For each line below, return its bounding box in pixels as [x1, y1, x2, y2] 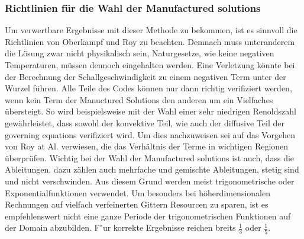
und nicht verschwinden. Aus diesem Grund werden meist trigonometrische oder [5, 174, 295, 187]
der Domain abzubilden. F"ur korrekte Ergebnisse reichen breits [5, 221, 236, 234]
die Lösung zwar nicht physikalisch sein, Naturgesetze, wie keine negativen [5, 47, 274, 59]
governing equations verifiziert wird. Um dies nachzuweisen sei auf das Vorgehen [5, 128, 295, 141]
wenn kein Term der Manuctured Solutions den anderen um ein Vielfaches [5, 93, 273, 106]
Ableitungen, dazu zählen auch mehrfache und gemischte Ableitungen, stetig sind [5, 163, 299, 176]
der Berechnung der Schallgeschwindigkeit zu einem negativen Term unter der [5, 70, 286, 82]
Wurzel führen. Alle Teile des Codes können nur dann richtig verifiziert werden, [5, 82, 292, 94]
